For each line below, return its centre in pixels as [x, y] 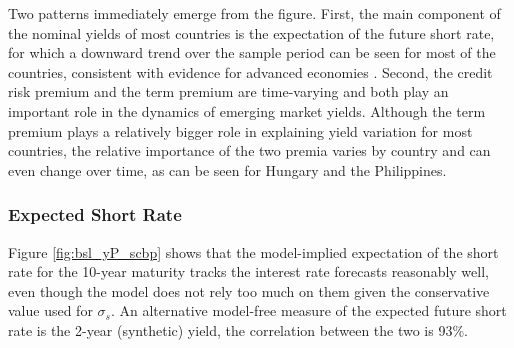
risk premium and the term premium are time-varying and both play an [228, 91]
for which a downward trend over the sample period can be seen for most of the [252, 52]
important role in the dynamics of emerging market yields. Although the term [247, 110]
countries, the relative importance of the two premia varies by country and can [249, 150]
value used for [50, 310]
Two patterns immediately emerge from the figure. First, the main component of [254, 13]
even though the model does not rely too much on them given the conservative [249, 290]
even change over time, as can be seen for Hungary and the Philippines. [227, 169]
